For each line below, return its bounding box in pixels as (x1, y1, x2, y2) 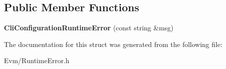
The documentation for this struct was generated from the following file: (4, 39, 223, 49)
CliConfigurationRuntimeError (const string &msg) (4, 23, 174, 33)
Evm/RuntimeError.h (4, 55, 70, 66)
